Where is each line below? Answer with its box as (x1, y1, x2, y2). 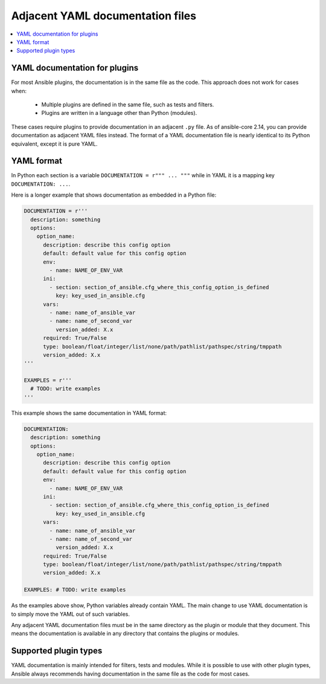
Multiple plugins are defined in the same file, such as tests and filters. (41, 101, 214, 108)
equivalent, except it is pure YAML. (11, 140, 98, 148)
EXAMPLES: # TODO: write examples (24, 587, 126, 593)
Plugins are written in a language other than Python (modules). (41, 109, 197, 117)
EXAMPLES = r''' (24, 377, 72, 384)
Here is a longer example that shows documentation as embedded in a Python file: (11, 191, 217, 199)
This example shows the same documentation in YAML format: (11, 409, 167, 417)
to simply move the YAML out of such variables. (11, 610, 130, 617)
